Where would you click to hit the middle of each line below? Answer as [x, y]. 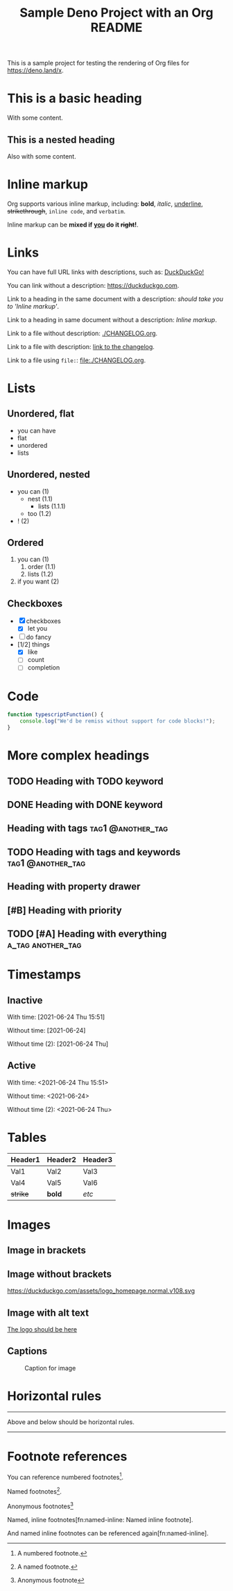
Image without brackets [60, 1274]
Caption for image [50, 1368]
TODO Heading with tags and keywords [94, 852]
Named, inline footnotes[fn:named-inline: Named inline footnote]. [100, 1519]
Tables [27, 1137]
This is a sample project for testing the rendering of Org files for [98, 63]
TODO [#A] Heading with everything [87, 934]
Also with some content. [42, 156]
